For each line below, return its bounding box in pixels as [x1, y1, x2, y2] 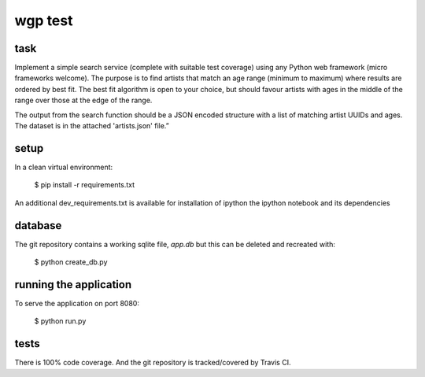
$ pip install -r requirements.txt [34, 180, 135, 190]
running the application [14, 278, 132, 291]
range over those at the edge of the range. [14, 95, 153, 105]
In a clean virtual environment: [14, 162, 113, 172]
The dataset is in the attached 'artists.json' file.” [14, 121, 169, 131]
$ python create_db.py [34, 257, 108, 267]
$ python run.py [34, 316, 87, 326]
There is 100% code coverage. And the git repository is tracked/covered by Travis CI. [14, 358, 291, 368]
